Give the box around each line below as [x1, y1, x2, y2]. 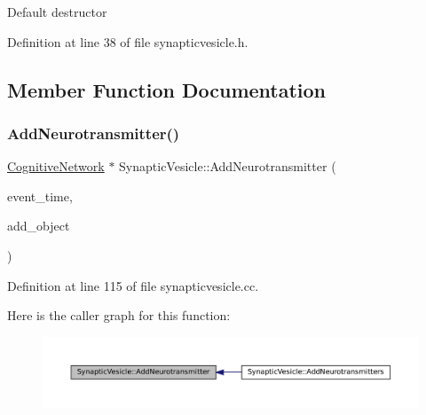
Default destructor [7, 3, 107, 20]
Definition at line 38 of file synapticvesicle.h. [7, 32, 248, 51]
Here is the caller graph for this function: [7, 306, 231, 325]
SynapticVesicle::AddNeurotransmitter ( [119, 157, 336, 176]
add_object [7, 216, 70, 235]
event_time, [7, 186, 73, 205]
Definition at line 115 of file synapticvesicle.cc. [7, 276, 259, 294]
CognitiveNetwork [7, 157, 105, 176]
